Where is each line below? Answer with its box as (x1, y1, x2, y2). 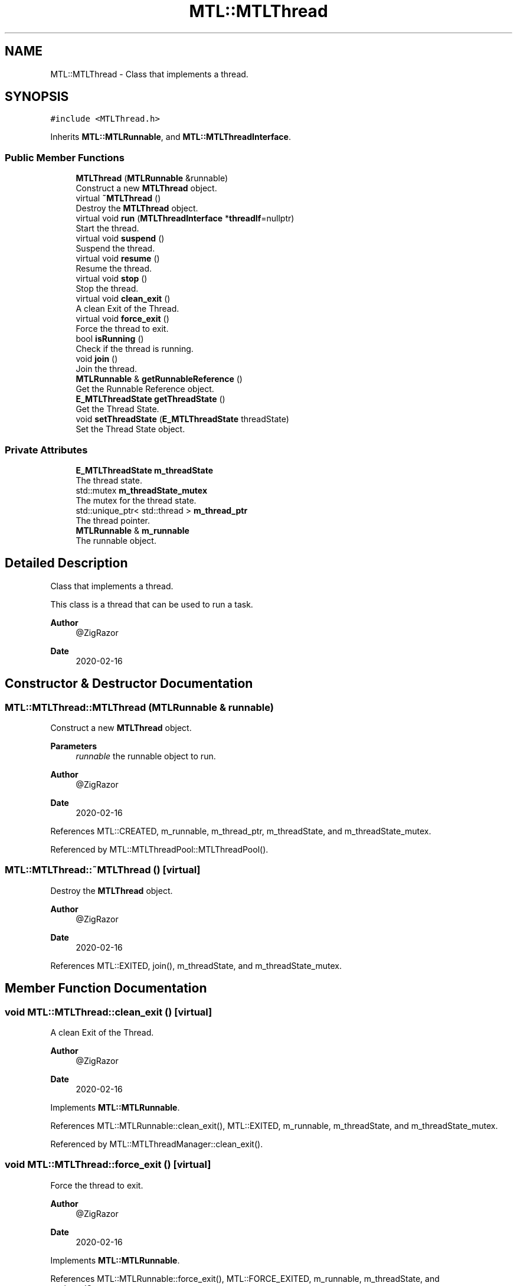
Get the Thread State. (76, 404, 159, 414)
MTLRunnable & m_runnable (76, 525, 189, 536)
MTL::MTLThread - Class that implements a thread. (50, 68, 248, 79)
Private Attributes (5, 443, 88, 456)
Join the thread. (76, 364, 137, 374)
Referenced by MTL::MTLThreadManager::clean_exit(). (50, 1138, 263, 1149)
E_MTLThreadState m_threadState (76, 465, 213, 475)
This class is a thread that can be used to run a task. (50, 599, 253, 609)
